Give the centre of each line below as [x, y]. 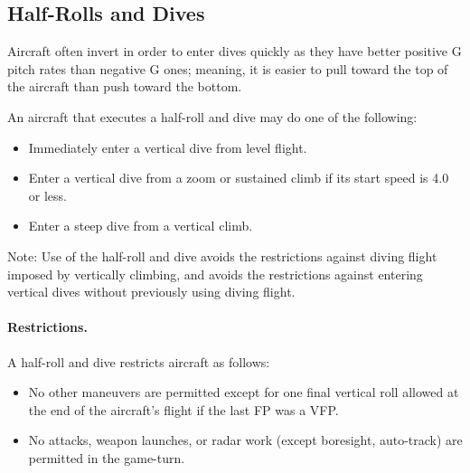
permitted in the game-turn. [107, 457]
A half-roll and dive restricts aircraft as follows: [139, 361]
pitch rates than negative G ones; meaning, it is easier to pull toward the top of [228, 68]
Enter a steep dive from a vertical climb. [141, 226]
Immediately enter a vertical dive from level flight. [168, 147]
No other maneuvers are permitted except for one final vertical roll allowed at [244, 392]
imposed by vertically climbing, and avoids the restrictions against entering [215, 274]
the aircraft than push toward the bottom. [125, 86]
